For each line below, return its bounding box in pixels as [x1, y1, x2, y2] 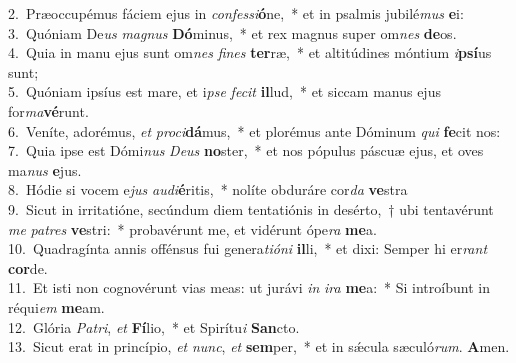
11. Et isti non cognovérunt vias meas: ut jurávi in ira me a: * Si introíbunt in [8, 277, 490, 298]
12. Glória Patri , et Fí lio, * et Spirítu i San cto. [8, 316, 300, 337]
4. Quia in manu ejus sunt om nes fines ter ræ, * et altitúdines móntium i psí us [8, 42, 492, 63]
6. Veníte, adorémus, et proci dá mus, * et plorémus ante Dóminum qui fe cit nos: [8, 120, 501, 141]
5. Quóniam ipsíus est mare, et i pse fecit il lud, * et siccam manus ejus [8, 81, 441, 102]
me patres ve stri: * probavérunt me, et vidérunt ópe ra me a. [8, 218, 377, 239]
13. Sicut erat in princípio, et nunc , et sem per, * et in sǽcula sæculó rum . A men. [8, 336, 510, 357]
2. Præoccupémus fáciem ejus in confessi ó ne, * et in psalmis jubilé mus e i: [8, 3, 464, 23]
